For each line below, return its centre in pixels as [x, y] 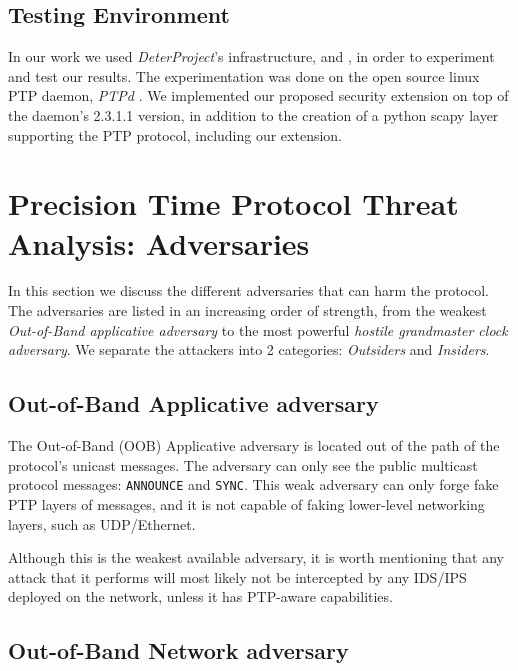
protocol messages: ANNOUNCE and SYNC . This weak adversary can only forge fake [253, 484]
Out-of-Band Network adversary [178, 650]
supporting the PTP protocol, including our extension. [175, 134]
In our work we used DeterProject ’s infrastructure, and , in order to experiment [251, 56]
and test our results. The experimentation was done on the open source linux [244, 75]
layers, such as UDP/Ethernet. [102, 523]
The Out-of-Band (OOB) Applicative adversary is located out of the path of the [254, 445]
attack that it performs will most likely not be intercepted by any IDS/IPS [237, 576]
